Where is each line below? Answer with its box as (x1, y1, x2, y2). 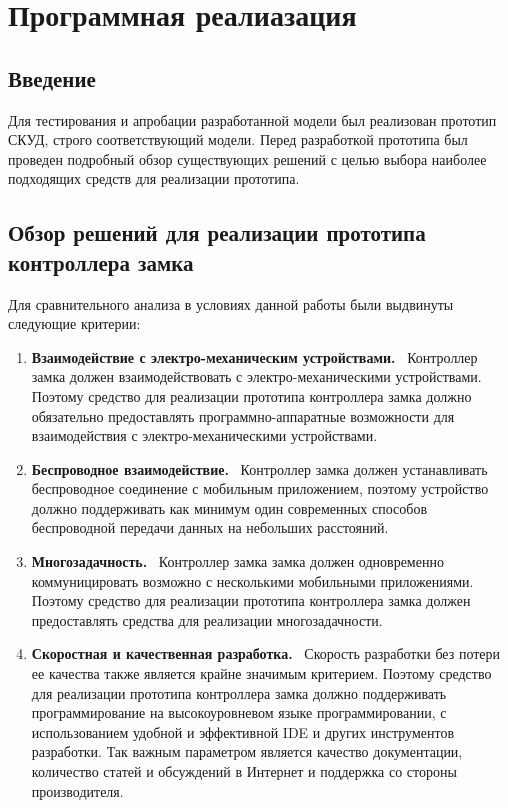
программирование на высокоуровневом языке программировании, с (31, 702, 447, 723)
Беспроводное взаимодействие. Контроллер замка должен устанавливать (31, 458, 488, 479)
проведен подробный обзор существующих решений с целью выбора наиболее (8, 148, 487, 169)
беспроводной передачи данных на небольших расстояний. (31, 517, 389, 538)
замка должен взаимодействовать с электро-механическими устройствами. (31, 366, 482, 387)
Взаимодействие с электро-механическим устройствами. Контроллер (31, 346, 478, 367)
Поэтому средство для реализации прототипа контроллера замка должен (31, 590, 471, 611)
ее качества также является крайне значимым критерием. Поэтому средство (31, 663, 492, 684)
